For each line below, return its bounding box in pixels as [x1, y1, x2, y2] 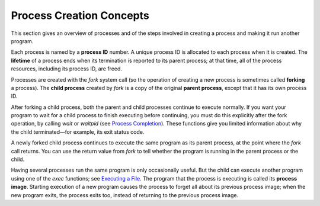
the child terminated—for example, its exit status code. [11, 128, 145, 136]
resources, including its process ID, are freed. [11, 65, 123, 72]
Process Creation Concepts [11, 9, 149, 22]
